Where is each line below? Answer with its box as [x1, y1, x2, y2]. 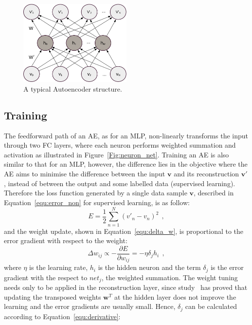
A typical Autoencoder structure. [23, 83, 122, 94]
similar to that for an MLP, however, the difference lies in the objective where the [4, 159, 248, 169]
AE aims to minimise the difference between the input [4, 169, 165, 179]
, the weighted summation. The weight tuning [101, 272, 238, 282]
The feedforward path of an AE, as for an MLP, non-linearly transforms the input [4, 130, 249, 140]
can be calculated [185, 301, 237, 311]
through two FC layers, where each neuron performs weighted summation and [4, 140, 236, 150]
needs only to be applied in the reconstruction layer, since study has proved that [4, 282, 248, 292]
